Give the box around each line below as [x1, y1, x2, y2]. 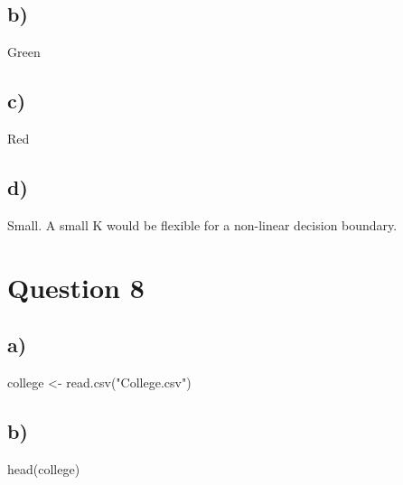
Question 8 [7, 268, 145, 305]
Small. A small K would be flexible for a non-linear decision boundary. [7, 215, 398, 234]
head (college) [7, 459, 80, 478]
